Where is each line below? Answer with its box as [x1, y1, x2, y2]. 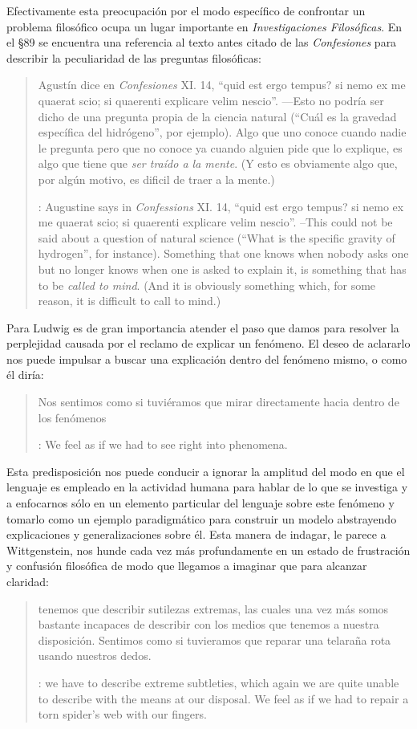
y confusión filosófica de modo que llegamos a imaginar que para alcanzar [6, 557, 367, 574]
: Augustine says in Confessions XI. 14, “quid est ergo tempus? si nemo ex [38, 198, 404, 214]
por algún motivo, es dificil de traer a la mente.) [38, 170, 275, 187]
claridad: [6, 573, 49, 589]
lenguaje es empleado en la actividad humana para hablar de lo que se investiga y [6, 479, 408, 495]
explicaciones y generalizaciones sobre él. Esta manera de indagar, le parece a [6, 526, 387, 543]
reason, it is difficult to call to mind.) [38, 292, 221, 309]
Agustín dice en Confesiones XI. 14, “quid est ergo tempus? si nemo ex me [38, 76, 406, 93]
